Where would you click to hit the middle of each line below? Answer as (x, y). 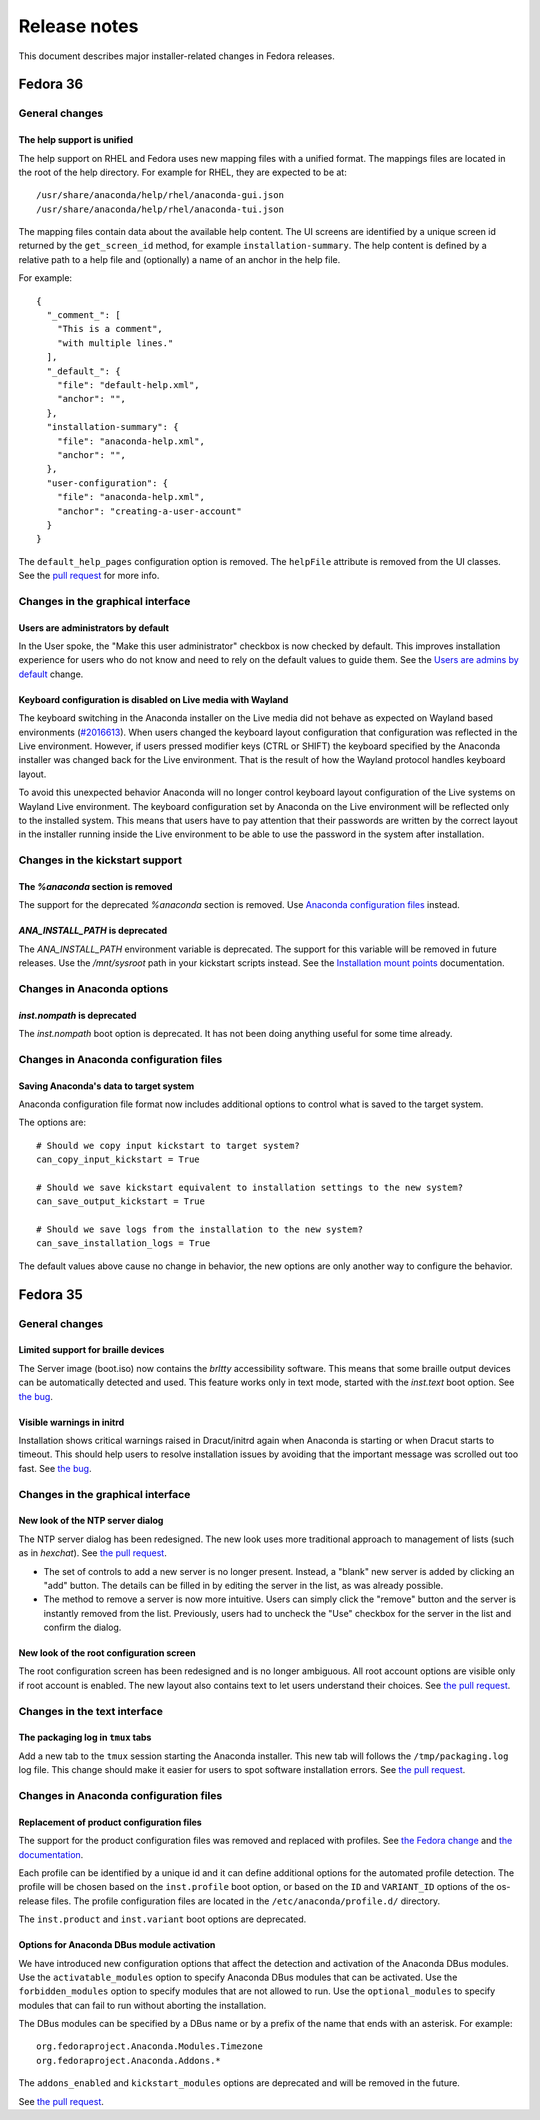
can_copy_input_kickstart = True (118, 1159)
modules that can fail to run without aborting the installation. (142, 2005)
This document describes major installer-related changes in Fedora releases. (176, 56)
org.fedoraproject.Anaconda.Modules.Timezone (150, 2046)
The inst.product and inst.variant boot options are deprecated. (162, 1919)
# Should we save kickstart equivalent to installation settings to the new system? (250, 1187)
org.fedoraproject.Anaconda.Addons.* (129, 2060)
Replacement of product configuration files (110, 1822)
